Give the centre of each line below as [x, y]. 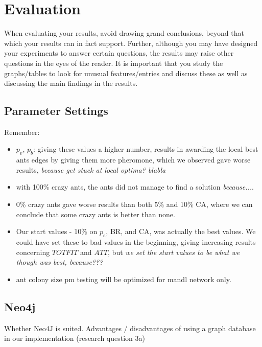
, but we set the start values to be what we [174, 252]
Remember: [22, 132]
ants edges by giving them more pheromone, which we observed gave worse [133, 160]
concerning [33, 252]
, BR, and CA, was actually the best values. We [181, 231]
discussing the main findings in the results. [71, 83]
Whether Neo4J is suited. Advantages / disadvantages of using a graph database [130, 328]
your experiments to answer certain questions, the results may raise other [119, 53]
